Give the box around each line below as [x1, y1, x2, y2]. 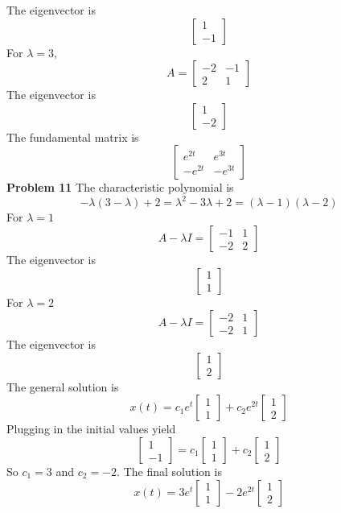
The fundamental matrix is [6, 128, 139, 145]
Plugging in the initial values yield [6, 420, 176, 437]
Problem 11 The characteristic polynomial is [6, 179, 234, 196]
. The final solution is [117, 463, 222, 480]
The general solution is [6, 378, 119, 395]
